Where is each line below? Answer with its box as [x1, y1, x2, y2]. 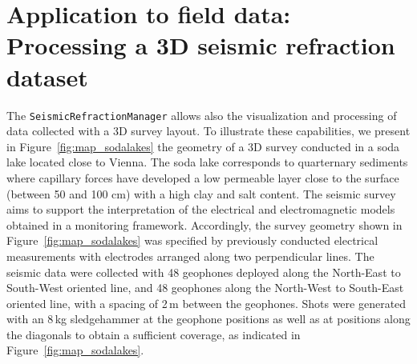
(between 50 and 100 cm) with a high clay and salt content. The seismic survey [6, 185, 396, 202]
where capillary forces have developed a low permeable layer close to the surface [6, 169, 399, 186]
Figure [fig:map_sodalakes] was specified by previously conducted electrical [6, 232, 379, 249]
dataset [6, 60, 88, 93]
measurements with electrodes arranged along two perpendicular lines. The [6, 247, 374, 264]
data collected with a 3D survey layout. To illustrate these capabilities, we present [6, 122, 411, 139]
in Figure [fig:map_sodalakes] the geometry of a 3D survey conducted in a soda [6, 138, 400, 154]
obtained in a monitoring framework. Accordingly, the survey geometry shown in [6, 216, 403, 233]
